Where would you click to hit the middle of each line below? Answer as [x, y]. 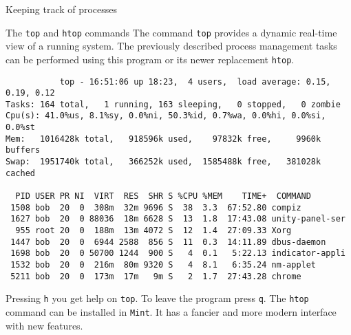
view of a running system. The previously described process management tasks [171, 46]
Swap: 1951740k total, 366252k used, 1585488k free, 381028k [163, 162]
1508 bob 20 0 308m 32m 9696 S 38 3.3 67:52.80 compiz [156, 207]
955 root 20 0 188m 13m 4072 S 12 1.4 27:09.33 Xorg [153, 231]
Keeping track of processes [62, 9]
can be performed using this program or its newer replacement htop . [150, 59]
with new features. [44, 325]
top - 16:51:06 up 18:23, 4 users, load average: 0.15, [195, 82]
